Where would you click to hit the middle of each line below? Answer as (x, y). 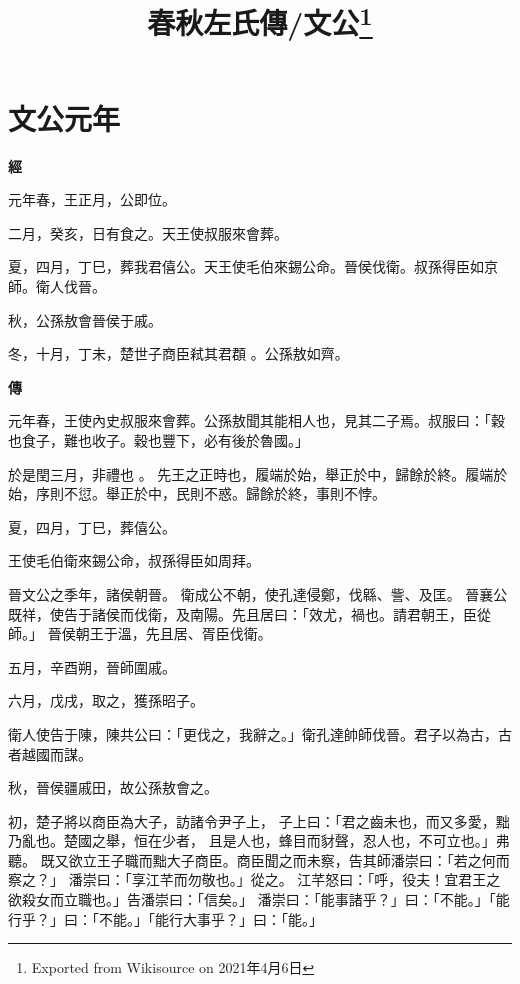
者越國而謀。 (50, 753)
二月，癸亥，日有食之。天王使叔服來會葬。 (148, 232)
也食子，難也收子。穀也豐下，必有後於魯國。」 (158, 439)
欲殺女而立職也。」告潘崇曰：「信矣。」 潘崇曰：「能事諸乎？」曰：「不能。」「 (252, 899)
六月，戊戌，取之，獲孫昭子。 (106, 700)
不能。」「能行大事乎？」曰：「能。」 (210, 918)
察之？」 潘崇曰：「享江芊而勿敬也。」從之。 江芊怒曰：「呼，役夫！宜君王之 (254, 879)
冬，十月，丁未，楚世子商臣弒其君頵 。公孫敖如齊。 (178, 353)
